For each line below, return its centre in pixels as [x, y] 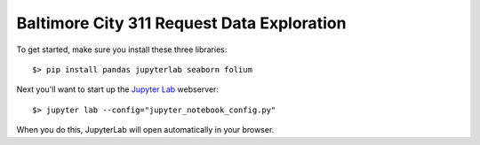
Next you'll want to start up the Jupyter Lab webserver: [118, 89]
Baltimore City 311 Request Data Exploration [181, 23]
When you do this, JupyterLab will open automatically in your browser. [145, 130]
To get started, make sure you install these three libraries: [122, 50]
